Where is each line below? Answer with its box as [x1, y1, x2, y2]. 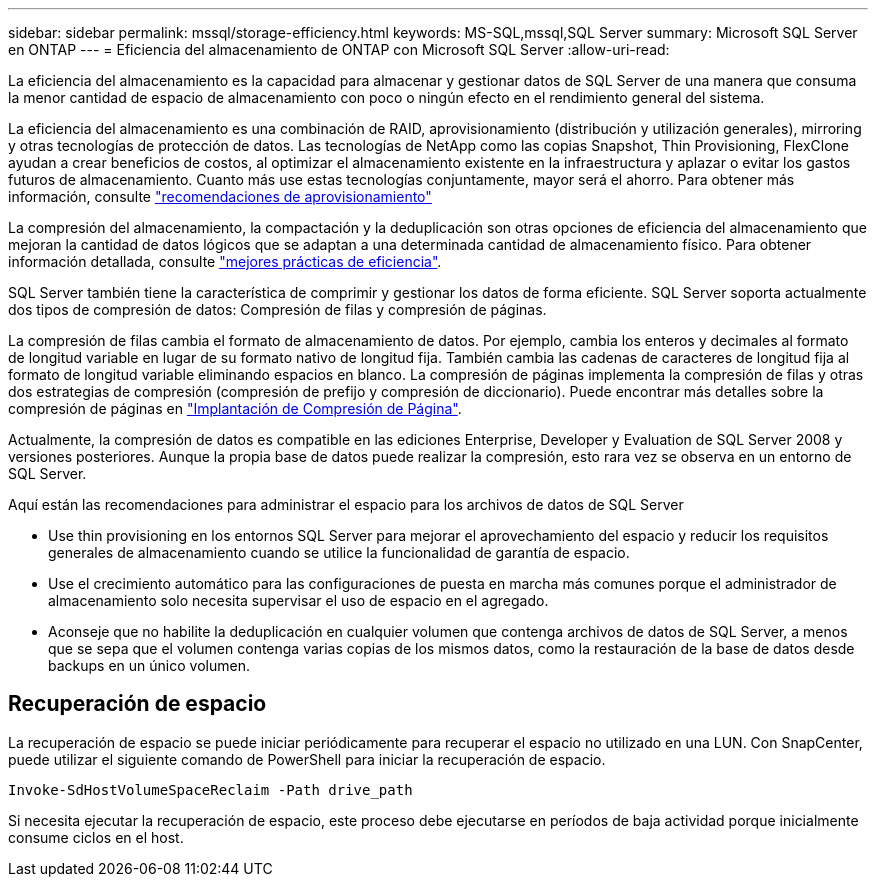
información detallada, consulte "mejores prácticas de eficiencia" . [8, 253, 442, 270]
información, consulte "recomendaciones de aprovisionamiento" [8, 188, 432, 205]
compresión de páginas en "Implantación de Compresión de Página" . [8, 400, 462, 417]
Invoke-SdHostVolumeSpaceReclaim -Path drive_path [8, 781, 413, 798]
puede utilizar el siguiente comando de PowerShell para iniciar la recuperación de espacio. [8, 750, 606, 768]
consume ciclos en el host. [8, 828, 184, 846]
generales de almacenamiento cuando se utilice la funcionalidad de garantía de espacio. [48, 544, 630, 561]
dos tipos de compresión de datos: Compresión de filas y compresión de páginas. [8, 301, 547, 318]
